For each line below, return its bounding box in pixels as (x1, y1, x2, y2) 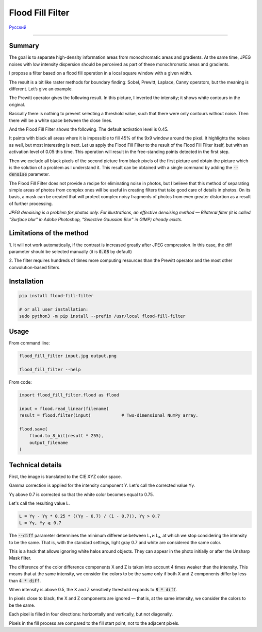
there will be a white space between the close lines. (9, 117, 113, 123)
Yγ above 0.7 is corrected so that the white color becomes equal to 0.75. (9, 491, 154, 497)
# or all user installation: (19, 307, 89, 312)
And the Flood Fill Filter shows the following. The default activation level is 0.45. (9, 126, 169, 132)
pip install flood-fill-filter (19, 293, 94, 298)
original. (9, 102, 25, 107)
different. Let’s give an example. (9, 86, 73, 92)
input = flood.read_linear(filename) (19, 406, 109, 411)
